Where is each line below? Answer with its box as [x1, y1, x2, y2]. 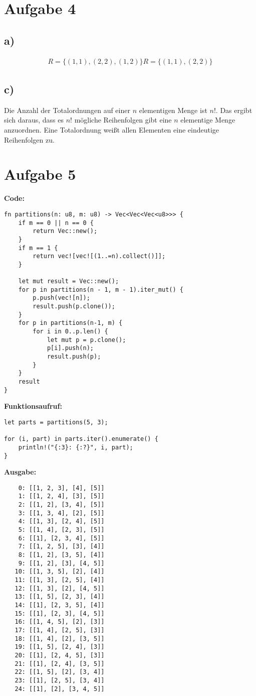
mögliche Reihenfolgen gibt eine [74, 114, 172, 125]
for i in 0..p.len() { [33, 328, 108, 335]
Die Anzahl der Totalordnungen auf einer [4, 104, 130, 115]
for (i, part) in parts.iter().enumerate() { [4, 435, 158, 443]
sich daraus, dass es [4, 114, 64, 125]
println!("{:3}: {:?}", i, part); [18, 443, 133, 451]
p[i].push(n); [47, 344, 94, 352]
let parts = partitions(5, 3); [4, 418, 108, 426]
